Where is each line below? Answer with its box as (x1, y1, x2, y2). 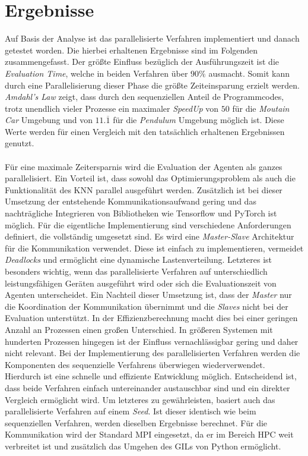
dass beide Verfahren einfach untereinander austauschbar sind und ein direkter (5, 381, 290, 394)
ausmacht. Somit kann (208, 67, 290, 79)
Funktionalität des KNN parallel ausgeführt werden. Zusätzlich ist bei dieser (5, 183, 282, 196)
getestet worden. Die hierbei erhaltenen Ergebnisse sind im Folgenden (5, 43, 258, 56)
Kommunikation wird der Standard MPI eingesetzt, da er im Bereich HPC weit (5, 428, 294, 441)
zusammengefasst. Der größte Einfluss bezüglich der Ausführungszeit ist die (5, 55, 279, 68)
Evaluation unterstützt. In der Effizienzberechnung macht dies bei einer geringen (5, 312, 298, 324)
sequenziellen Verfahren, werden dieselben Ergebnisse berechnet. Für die (5, 416, 268, 429)
